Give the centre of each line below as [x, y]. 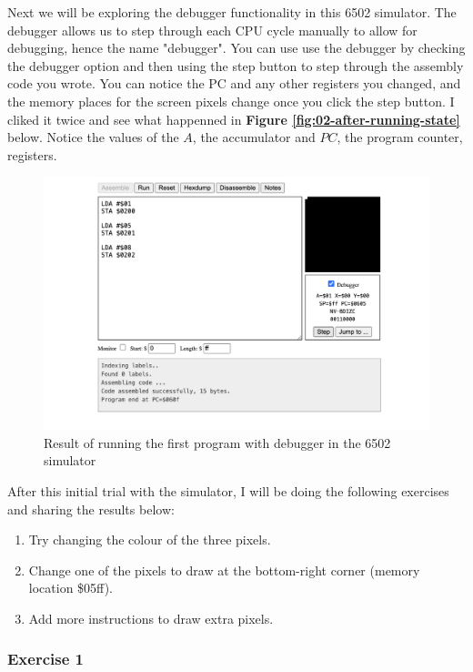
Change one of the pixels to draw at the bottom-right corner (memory [224, 570]
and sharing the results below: [91, 509]
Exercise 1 [45, 659]
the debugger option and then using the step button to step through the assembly [236, 65]
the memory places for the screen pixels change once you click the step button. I [231, 101]
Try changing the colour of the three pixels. [150, 540]
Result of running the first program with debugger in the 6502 [217, 442]
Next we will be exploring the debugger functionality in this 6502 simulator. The [232, 12]
